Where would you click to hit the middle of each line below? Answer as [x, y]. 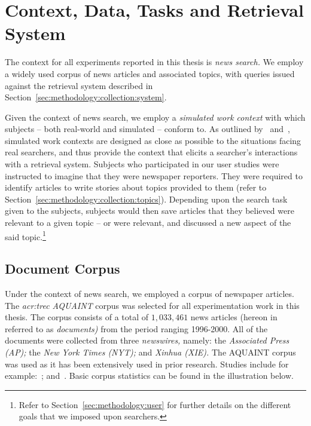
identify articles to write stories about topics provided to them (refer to [136, 187]
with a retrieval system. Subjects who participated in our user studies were [142, 164]
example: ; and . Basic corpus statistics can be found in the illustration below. [149, 376]
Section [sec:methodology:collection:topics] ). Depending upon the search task [146, 199]
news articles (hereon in [234, 317]
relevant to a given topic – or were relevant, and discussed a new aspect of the [148, 223]
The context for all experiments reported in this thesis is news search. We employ [154, 62]
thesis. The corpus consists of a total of [77, 317]
